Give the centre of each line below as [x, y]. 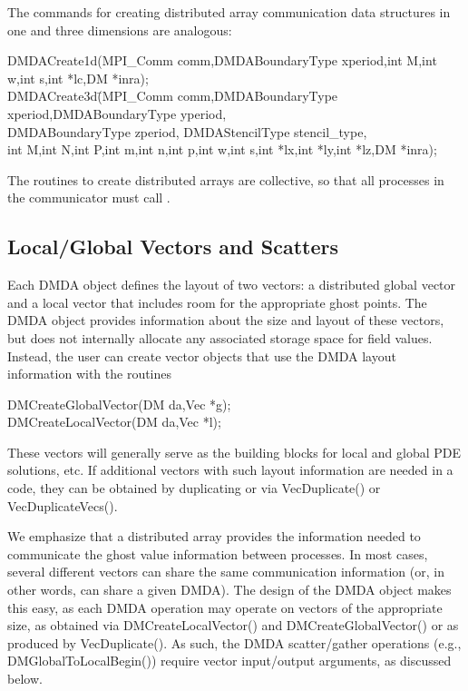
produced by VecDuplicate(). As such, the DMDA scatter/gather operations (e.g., [234, 642]
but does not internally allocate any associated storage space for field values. [220, 337]
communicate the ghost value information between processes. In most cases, [218, 553]
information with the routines [90, 374]
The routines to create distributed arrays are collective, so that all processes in [226, 179]
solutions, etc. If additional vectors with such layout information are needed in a [230, 470]
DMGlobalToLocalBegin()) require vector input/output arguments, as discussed [229, 661]
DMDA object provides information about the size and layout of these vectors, [226, 320]
